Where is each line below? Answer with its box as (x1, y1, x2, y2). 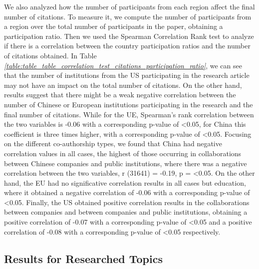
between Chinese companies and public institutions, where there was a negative (4, 158, 247, 168)
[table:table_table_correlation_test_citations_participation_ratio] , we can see (4, 60, 242, 70)
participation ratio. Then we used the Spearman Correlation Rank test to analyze (4, 30, 254, 41)
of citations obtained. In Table (4, 50, 97, 60)
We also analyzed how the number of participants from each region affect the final (4, 1, 255, 11)
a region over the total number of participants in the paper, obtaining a (4, 21, 223, 31)
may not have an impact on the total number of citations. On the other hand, (4, 79, 242, 90)
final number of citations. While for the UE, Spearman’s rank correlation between (4, 109, 254, 119)
